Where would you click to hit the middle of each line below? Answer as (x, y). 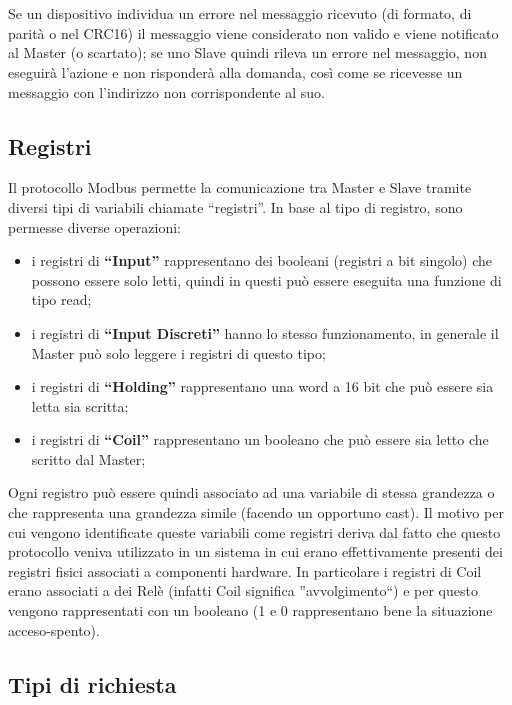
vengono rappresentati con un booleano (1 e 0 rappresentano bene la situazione (250, 610)
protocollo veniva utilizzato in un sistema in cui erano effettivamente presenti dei (255, 551)
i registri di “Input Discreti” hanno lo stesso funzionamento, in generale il (265, 332)
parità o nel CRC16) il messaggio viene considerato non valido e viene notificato (253, 32)
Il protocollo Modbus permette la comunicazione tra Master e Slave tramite (240, 187)
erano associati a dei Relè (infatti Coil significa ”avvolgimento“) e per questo (243, 590)
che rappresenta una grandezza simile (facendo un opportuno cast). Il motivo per (256, 512)
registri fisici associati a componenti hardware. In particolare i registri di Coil (245, 570)
